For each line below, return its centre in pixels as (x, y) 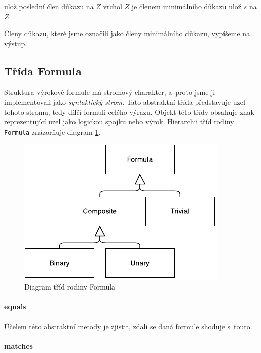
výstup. (16, 43)
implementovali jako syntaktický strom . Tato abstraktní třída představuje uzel (125, 102)
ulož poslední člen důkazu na (49, 6)
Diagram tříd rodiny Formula (70, 287)
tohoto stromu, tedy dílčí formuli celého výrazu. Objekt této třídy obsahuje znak (129, 111)
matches (18, 346)
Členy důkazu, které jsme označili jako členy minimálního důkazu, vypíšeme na (127, 33)
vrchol (113, 6)
